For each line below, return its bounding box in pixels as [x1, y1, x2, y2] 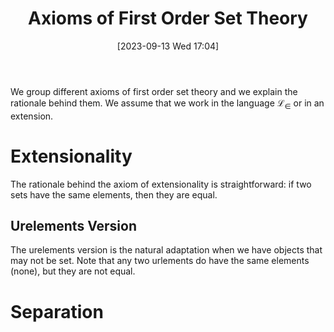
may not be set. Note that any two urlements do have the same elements [10, 255, 310, 267]
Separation [10, 300, 104, 323]
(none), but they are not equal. [10, 265, 136, 277]
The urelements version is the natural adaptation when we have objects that [10, 244, 323, 256]
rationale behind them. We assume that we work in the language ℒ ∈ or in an [10, 97, 325, 111]
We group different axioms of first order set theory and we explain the [10, 85, 298, 97]
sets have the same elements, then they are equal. [10, 188, 218, 201]
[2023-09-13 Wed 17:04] [116, 40, 220, 52]
